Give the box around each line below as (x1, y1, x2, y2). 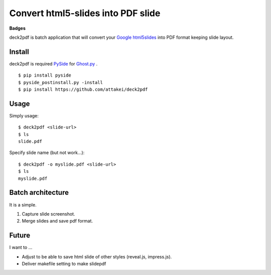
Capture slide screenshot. (22, 211, 75, 217)
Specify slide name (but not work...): (9, 150, 85, 156)
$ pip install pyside (18, 73, 71, 78)
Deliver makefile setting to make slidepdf (22, 261, 106, 267)
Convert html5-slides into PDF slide (9, 8, 161, 19)
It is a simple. (9, 201, 37, 208)
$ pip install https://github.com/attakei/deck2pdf (18, 87, 148, 93)
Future (9, 231, 31, 240)
